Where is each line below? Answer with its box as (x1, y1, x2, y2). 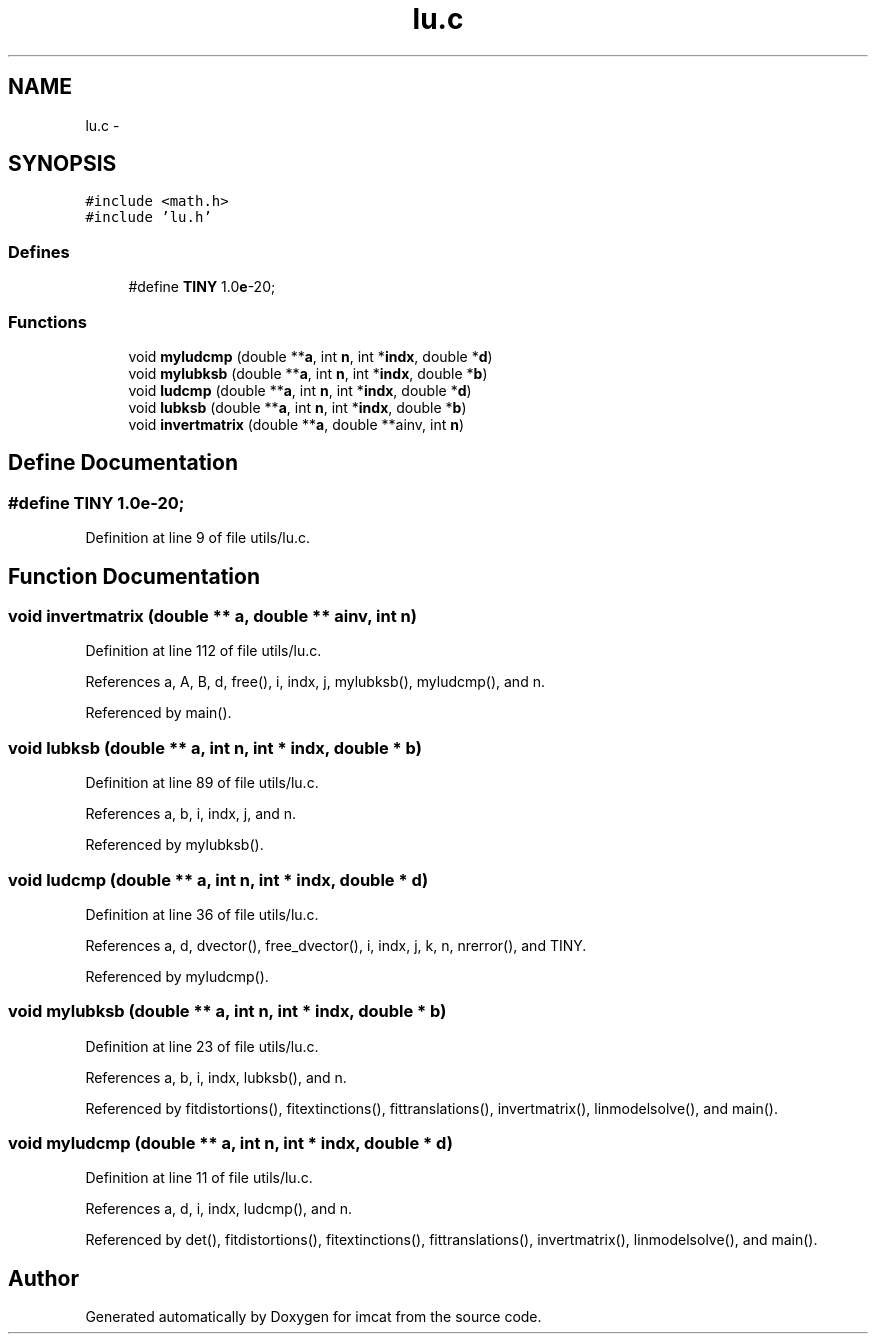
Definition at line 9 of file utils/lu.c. (85, 529, 310, 547)
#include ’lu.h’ (85, 209, 212, 226)
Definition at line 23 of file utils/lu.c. (85, 1037, 319, 1055)
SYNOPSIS (8, 151, 117, 177)
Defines (8, 241, 70, 262)
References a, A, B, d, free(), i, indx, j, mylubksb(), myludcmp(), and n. (85, 673, 545, 691)
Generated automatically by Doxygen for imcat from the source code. (85, 1308, 542, 1326)
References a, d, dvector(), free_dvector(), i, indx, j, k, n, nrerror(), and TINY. (85, 936, 587, 954)
